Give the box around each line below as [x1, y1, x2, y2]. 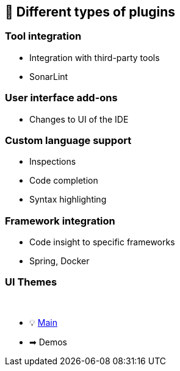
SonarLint [29, 71, 68, 82]
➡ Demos [29, 336, 67, 347]
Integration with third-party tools [29, 52, 160, 63]
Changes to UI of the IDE [29, 113, 129, 124]
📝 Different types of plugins [5, 4, 176, 20]
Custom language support [5, 134, 132, 146]
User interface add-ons [5, 92, 118, 104]
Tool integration [5, 30, 82, 43]
